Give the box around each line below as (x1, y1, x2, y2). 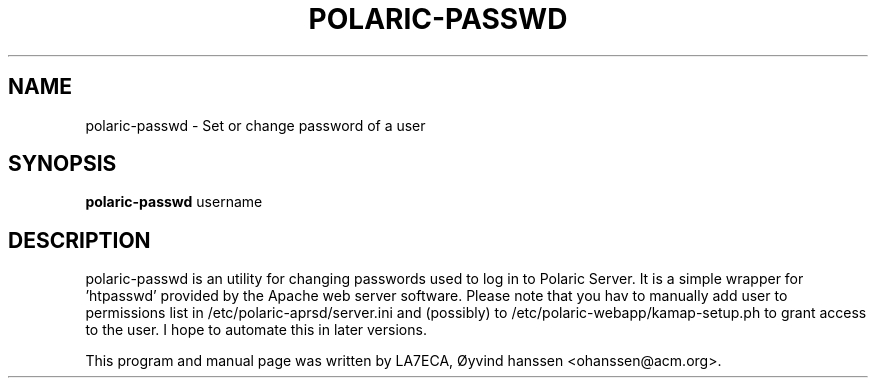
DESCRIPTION (8, 227, 151, 253)
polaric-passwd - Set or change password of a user (85, 116, 426, 134)
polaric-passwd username (85, 193, 263, 211)
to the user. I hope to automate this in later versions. (85, 321, 427, 339)
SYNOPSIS (8, 151, 117, 177)
